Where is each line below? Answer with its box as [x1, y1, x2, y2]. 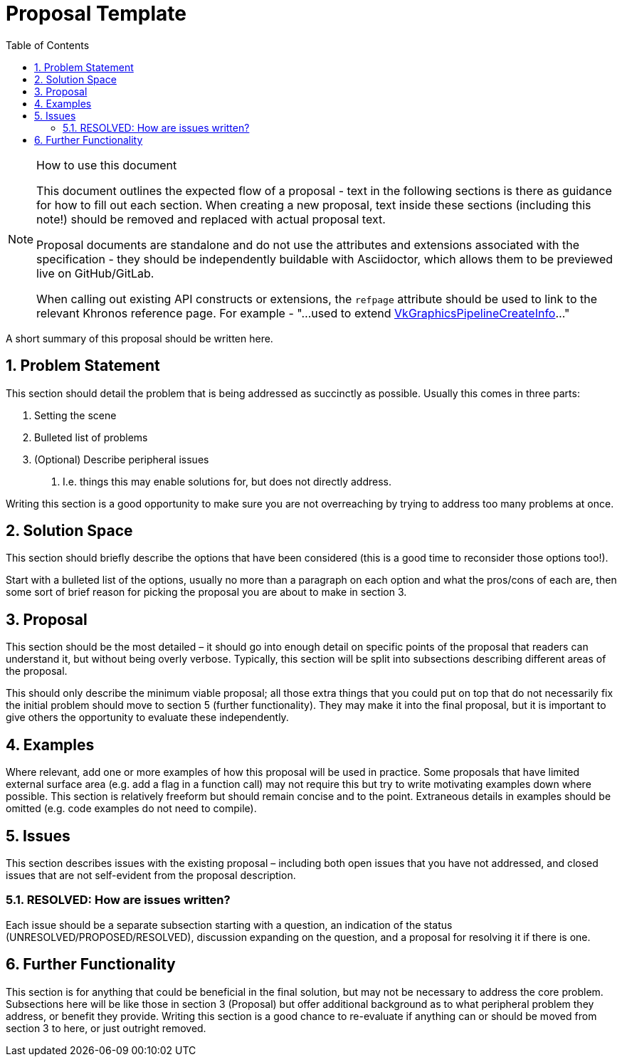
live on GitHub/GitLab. [36, 265, 154, 280]
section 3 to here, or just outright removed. [6, 1021, 206, 1034]
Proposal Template [6, 1, 186, 26]
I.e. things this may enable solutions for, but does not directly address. [63, 475, 391, 488]
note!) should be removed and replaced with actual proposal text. [36, 211, 386, 226]
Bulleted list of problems [34, 431, 148, 443]
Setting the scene [34, 409, 117, 421]
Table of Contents [6, 38, 90, 51]
